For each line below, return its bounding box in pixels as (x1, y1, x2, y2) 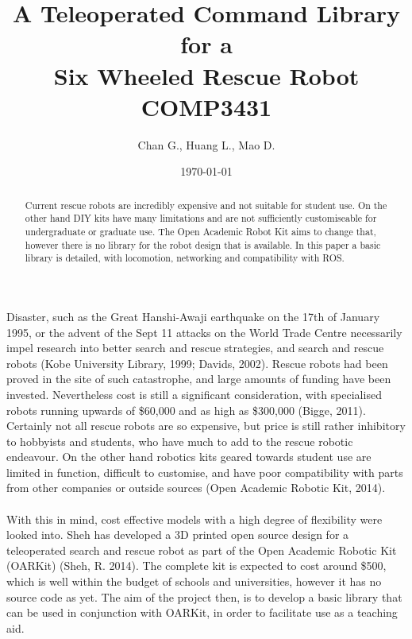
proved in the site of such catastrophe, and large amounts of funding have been (6, 370, 391, 387)
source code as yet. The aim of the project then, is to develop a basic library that (6, 588, 402, 605)
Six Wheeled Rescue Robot (53, 59, 360, 91)
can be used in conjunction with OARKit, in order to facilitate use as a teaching (6, 604, 398, 621)
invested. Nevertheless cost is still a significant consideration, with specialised (6, 385, 382, 402)
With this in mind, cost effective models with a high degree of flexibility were (6, 510, 383, 527)
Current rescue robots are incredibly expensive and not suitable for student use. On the (25, 198, 387, 211)
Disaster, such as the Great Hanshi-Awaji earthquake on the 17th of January (6, 308, 380, 324)
